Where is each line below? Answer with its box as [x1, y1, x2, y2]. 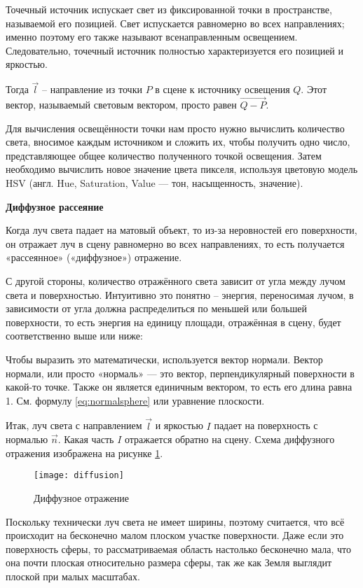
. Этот [301, 82, 327, 97]
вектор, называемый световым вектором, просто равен [6, 97, 237, 111]
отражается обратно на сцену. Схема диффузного [124, 432, 335, 447]
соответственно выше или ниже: [6, 328, 143, 343]
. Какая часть [57, 432, 114, 447]
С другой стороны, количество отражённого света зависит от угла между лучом [6, 273, 345, 288]
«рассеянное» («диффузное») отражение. [6, 250, 182, 265]
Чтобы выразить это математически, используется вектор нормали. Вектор [6, 351, 323, 366]
